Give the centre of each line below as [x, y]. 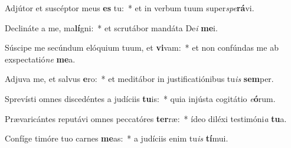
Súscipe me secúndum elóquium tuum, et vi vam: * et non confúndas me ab [142, 47]
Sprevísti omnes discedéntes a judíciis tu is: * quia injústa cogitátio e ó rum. [140, 98]
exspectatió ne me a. [40, 59]
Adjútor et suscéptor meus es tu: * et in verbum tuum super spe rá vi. [130, 8]
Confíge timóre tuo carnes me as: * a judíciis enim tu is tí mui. [117, 138]
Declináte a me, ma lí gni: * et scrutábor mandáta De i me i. [111, 27]
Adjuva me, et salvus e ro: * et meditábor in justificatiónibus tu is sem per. [139, 79]
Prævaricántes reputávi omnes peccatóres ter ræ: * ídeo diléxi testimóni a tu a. [146, 118]
